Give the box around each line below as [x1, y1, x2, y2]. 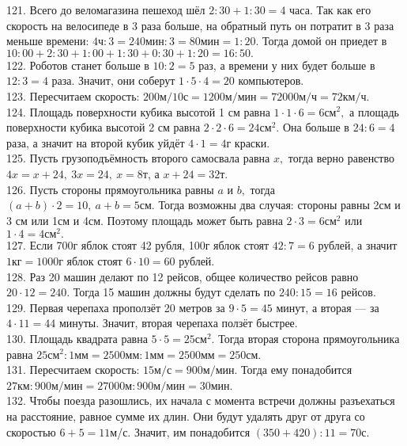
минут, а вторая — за [276, 299, 379, 315]
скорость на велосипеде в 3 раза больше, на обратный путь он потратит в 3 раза [6, 17, 394, 33]
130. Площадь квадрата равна [6, 330, 148, 346]
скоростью [6, 423, 56, 440]
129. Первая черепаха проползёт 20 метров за [6, 299, 225, 315]
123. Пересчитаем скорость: [6, 87, 140, 104]
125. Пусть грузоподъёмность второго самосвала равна [6, 150, 270, 166]
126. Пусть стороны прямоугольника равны [6, 181, 214, 197]
